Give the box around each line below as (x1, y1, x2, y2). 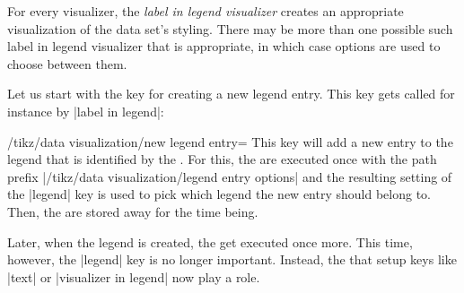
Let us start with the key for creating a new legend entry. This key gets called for (7, 84, 455, 103)
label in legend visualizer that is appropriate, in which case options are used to (7, 37, 441, 56)
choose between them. (7, 54, 127, 73)
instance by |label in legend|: (7, 101, 164, 120)
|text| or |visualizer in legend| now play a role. (7, 267, 260, 286)
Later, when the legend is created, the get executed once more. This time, (7, 232, 413, 251)
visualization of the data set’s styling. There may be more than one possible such (7, 19, 453, 38)
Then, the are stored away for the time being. (7, 202, 258, 220)
